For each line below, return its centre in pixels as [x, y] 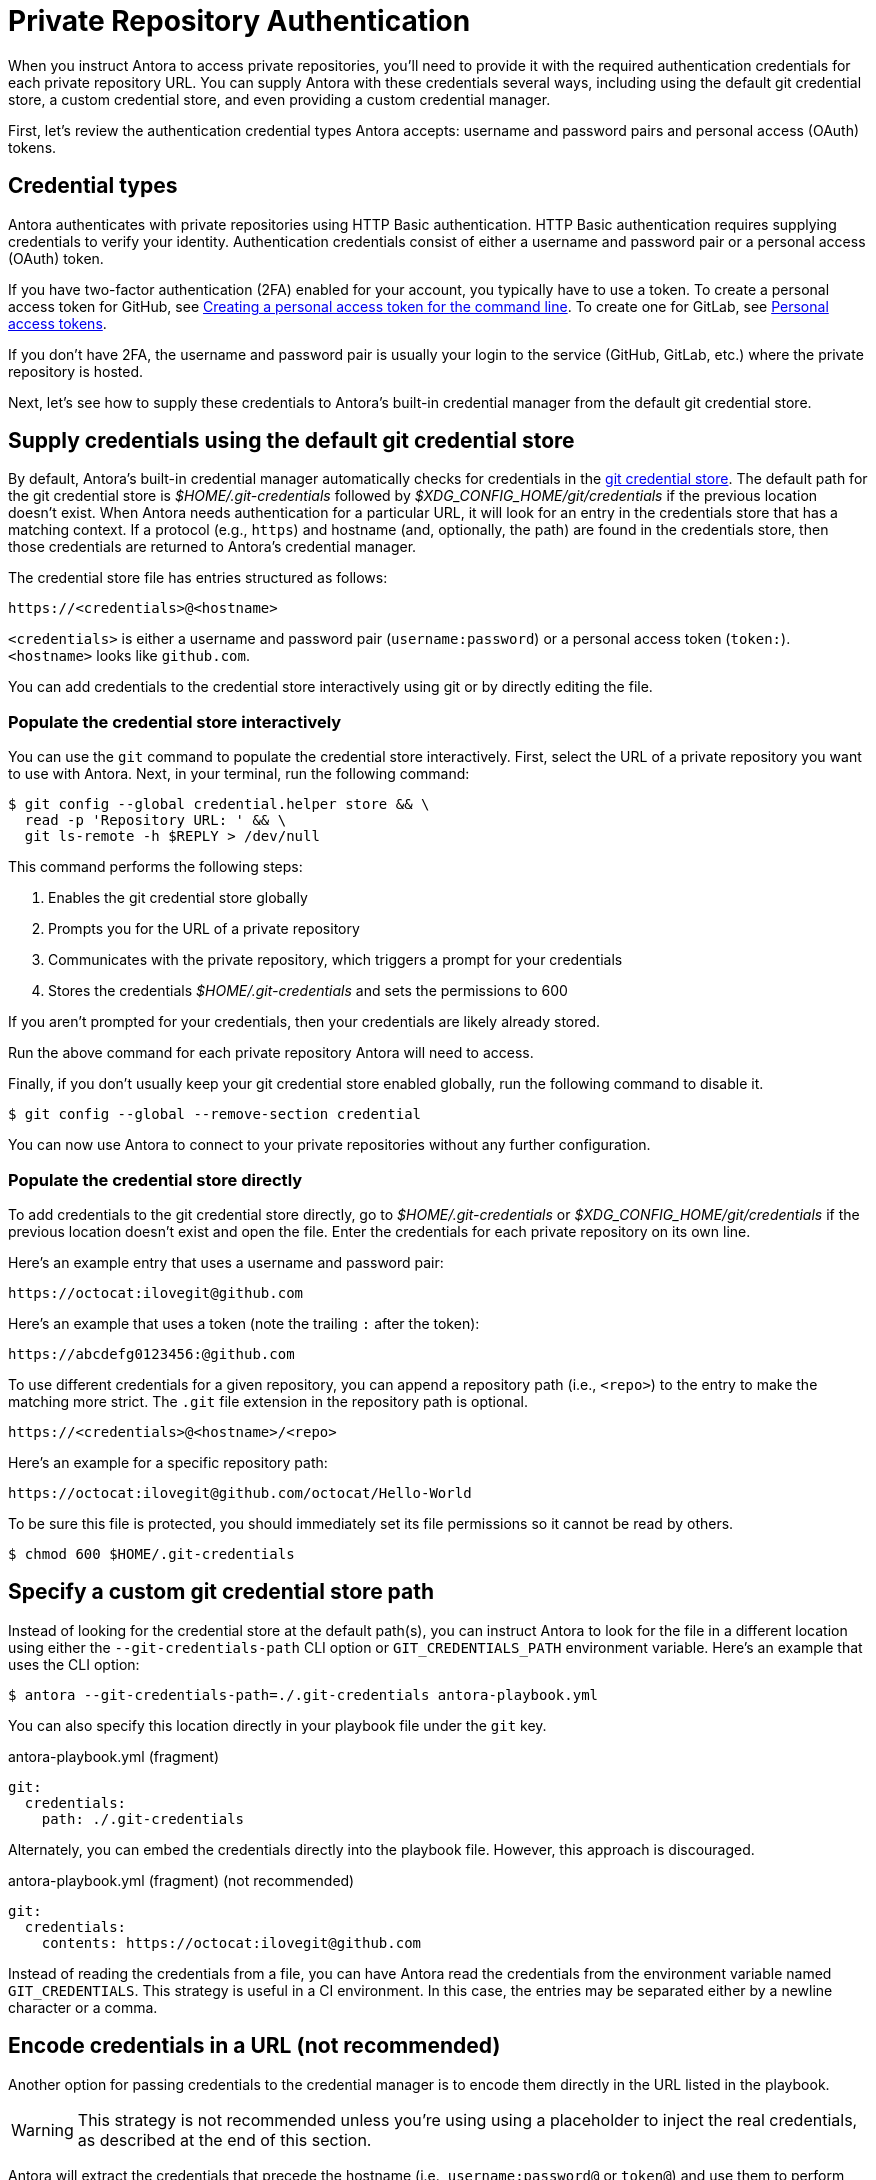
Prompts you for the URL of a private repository [204, 929]
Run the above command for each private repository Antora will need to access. [271, 1053]
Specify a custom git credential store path [221, 1592]
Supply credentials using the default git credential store [291, 441]
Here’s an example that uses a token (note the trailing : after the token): [244, 1323]
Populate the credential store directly [155, 1179]
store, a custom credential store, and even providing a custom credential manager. [279, 99]
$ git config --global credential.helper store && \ [219, 804]
